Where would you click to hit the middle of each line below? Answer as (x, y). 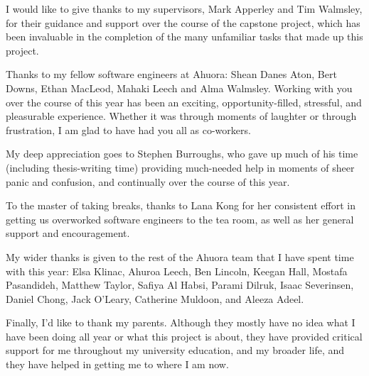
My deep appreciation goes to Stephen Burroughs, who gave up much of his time (182, 154)
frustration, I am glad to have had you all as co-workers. (128, 129)
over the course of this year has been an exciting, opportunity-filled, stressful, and (184, 102)
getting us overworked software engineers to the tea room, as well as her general (180, 219)
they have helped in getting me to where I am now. (117, 364)
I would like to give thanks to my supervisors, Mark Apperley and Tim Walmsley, (184, 9)
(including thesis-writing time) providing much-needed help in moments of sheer (180, 167)
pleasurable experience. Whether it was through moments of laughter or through (181, 116)
